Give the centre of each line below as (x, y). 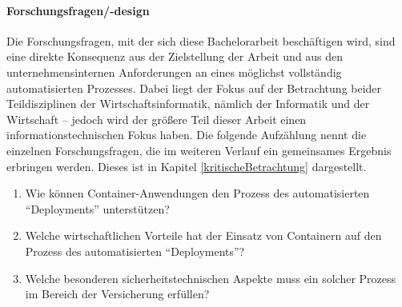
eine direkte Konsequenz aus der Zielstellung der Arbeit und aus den (175, 56)
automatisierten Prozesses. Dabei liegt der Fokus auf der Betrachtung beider (194, 88)
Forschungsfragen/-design (78, 10)
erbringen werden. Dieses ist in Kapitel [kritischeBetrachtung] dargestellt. (187, 166)
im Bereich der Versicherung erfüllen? (117, 294)
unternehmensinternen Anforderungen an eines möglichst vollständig (174, 72)
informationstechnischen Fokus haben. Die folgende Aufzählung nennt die (187, 135)
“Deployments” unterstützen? (97, 208)
